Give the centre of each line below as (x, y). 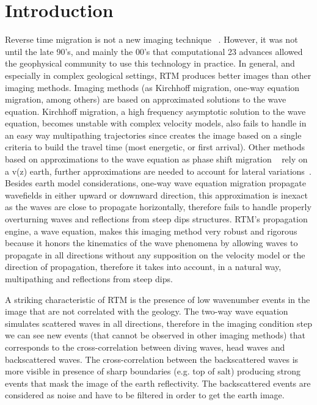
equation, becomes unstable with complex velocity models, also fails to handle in (156, 123)
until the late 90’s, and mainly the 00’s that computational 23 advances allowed (154, 51)
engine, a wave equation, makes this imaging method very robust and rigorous (151, 231)
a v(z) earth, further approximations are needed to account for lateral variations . (158, 171)
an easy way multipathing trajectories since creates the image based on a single (153, 135)
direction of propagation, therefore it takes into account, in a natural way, (143, 267)
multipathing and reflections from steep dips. (89, 279)
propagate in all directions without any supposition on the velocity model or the (155, 254)
